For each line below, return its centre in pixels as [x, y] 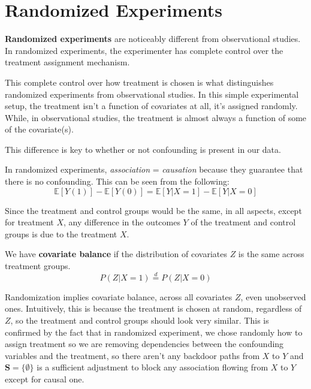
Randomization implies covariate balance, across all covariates [119, 296]
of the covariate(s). [39, 129]
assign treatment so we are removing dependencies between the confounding [144, 344]
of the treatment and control [243, 222]
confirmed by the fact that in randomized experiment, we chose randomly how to [154, 332]
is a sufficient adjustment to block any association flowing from [153, 367]
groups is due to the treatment [61, 233]
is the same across [271, 254]
